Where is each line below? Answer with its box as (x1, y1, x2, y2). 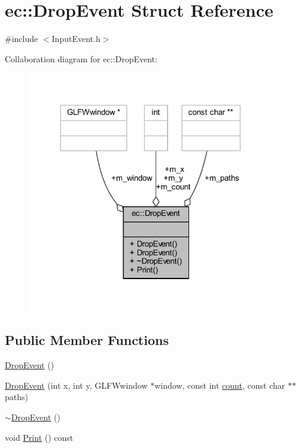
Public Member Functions (5, 331, 169, 349)
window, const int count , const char (154, 379, 285, 391)
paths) (5, 391, 28, 403)
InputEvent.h (51, 32, 101, 45)
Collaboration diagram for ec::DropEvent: (5, 52, 157, 65)
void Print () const (5, 431, 74, 443)
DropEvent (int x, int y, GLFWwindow (5, 379, 148, 391)
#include (5, 32, 38, 45)
